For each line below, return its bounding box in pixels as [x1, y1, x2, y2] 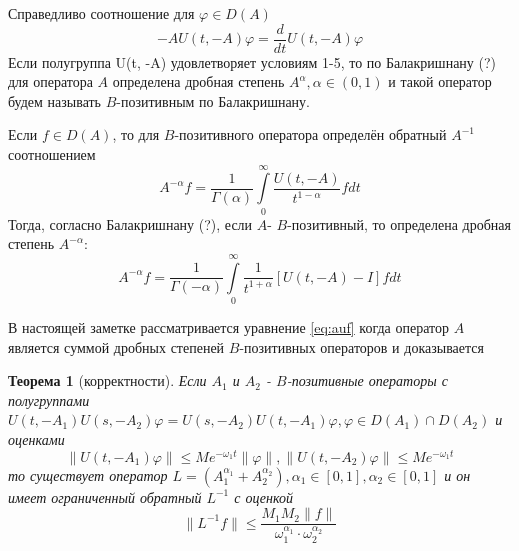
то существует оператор [8, 464, 168, 485]
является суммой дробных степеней [8, 336, 225, 357]
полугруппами [8, 389, 90, 410]
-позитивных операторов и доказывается [239, 336, 484, 357]
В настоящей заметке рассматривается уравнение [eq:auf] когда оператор [8, 317, 449, 338]
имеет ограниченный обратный [8, 486, 202, 507]
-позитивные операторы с [286, 370, 448, 391]
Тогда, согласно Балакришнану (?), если [8, 213, 253, 234]
